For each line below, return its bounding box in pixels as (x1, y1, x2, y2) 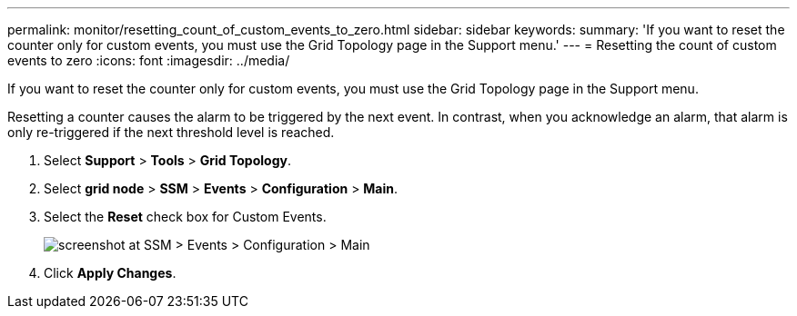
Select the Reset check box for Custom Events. (44, 209, 327, 224)
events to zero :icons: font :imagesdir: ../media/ (7, 53, 290, 68)
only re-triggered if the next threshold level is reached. (7, 124, 335, 140)
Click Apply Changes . (44, 265, 177, 281)
